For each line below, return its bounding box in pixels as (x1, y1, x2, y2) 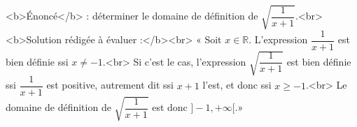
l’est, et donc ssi (202, 77, 272, 92)
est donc (152, 100, 188, 114)
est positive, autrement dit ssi (46, 77, 174, 92)
